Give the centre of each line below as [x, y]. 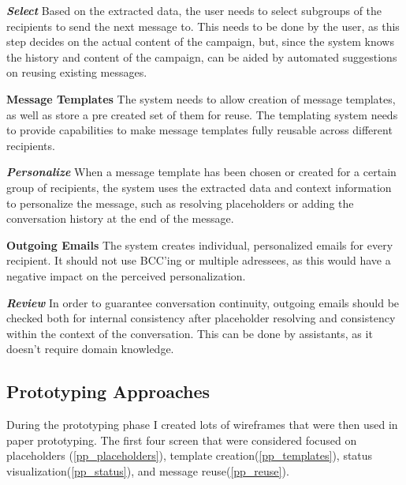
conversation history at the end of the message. [120, 218]
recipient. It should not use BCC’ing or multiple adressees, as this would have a [199, 260]
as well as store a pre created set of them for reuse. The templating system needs [202, 114]
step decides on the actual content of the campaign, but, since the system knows [200, 41]
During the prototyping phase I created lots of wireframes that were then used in [202, 425]
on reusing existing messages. [77, 72]
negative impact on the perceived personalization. [126, 275]
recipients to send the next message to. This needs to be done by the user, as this [203, 26]
